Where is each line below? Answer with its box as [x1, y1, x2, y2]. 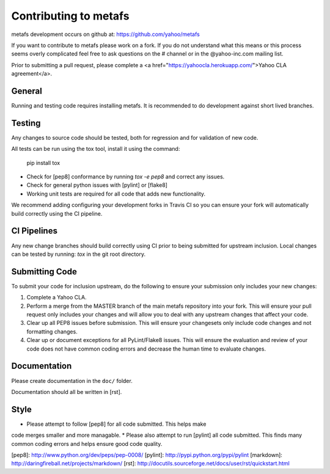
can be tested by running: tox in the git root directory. [11, 250, 146, 258]
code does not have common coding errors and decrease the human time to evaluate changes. [26, 345, 266, 352]
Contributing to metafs [11, 9, 130, 23]
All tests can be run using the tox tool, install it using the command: [11, 145, 180, 153]
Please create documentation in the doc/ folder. [11, 377, 133, 384]
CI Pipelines [11, 226, 58, 236]
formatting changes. [26, 327, 78, 335]
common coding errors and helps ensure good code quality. [11, 440, 163, 447]
